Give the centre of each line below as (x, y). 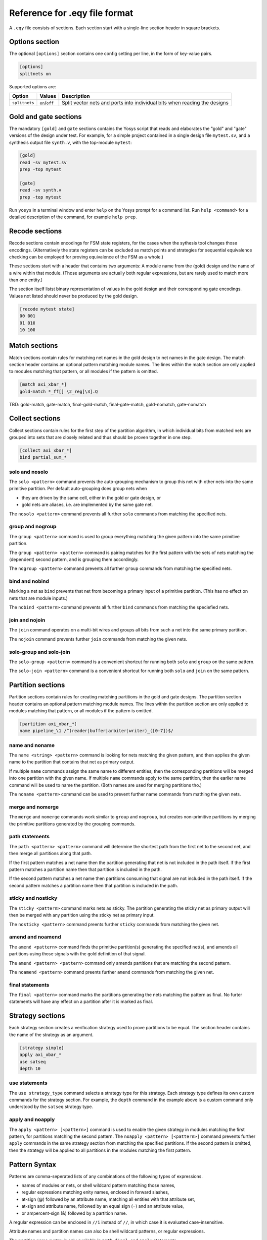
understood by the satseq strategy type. (51, 1107)
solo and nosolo (29, 472)
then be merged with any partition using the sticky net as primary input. (82, 915)
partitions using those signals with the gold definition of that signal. (77, 954)
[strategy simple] (42, 1048)
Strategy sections (37, 1016)
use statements (28, 1083)
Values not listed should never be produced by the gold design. (74, 296)
